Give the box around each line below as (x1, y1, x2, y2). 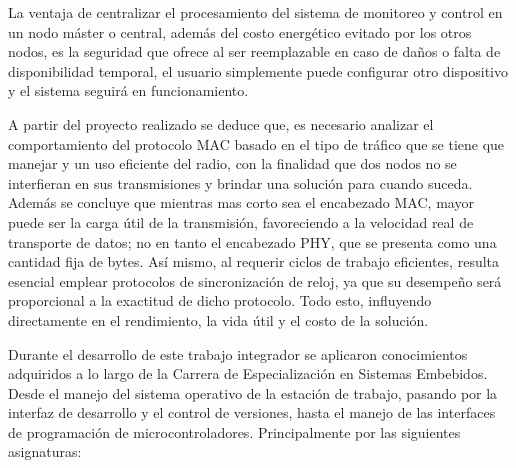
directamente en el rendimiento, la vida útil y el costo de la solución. (8, 309, 429, 330)
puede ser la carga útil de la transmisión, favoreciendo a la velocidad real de (8, 211, 474, 232)
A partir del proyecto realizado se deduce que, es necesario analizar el (8, 113, 434, 134)
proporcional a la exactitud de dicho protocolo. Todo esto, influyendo (8, 290, 432, 311)
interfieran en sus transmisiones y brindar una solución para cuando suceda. (8, 172, 473, 193)
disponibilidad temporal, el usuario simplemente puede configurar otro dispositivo (8, 60, 508, 81)
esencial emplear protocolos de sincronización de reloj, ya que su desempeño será (8, 270, 502, 291)
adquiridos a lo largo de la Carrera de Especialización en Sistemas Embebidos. (8, 363, 488, 384)
